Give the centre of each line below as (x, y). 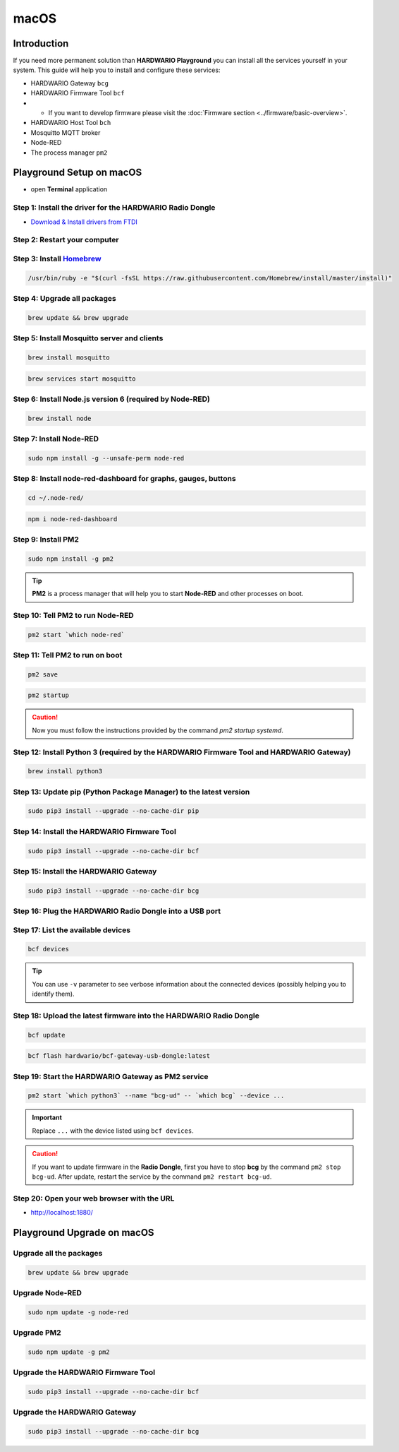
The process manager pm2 (69, 153)
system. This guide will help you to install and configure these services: (117, 70)
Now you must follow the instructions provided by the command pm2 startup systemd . (158, 730)
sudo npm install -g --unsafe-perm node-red (106, 458)
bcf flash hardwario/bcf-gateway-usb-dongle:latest (119, 1056)
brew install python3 (65, 771)
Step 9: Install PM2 (46, 539)
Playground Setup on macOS (78, 173)
